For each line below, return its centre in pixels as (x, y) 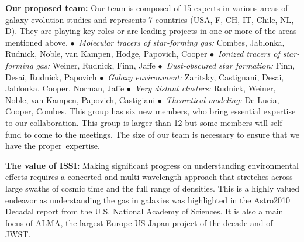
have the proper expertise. (53, 146)
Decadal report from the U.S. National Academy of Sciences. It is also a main (144, 211)
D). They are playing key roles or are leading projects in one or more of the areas (151, 31)
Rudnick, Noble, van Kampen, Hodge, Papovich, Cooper (106, 54)
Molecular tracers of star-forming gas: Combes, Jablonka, (182, 42)
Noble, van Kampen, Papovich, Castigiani (80, 99)
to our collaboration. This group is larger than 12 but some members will (137, 122)
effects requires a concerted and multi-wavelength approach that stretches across (149, 177)
